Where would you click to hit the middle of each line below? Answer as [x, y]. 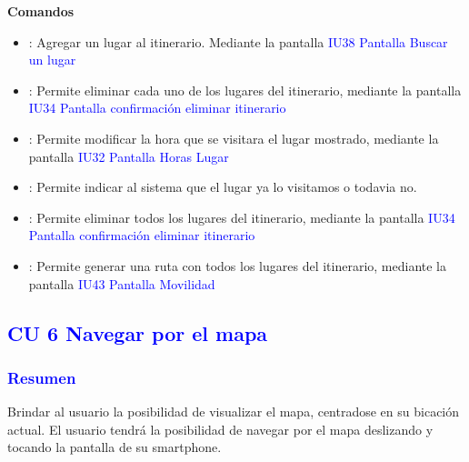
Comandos [41, 11]
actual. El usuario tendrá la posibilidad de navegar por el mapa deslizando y [220, 429]
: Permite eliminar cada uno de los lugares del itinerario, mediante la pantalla [245, 90]
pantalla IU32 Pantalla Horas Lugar [129, 156]
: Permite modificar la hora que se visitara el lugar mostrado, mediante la [234, 138]
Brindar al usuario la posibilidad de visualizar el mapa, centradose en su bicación [234, 412]
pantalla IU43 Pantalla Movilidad [122, 283]
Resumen [42, 377]
